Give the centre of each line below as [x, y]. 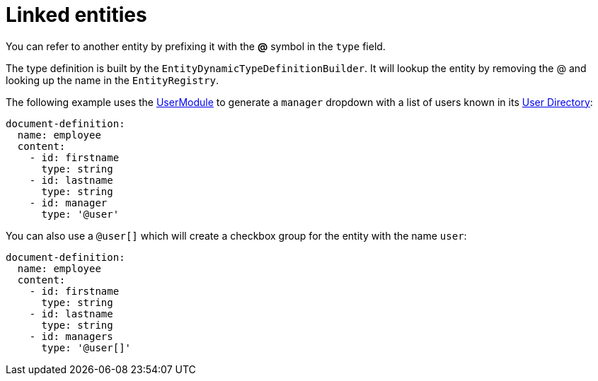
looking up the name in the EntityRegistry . [112, 80]
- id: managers [71, 336]
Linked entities [76, 15]
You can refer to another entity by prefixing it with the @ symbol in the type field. [196, 46]
